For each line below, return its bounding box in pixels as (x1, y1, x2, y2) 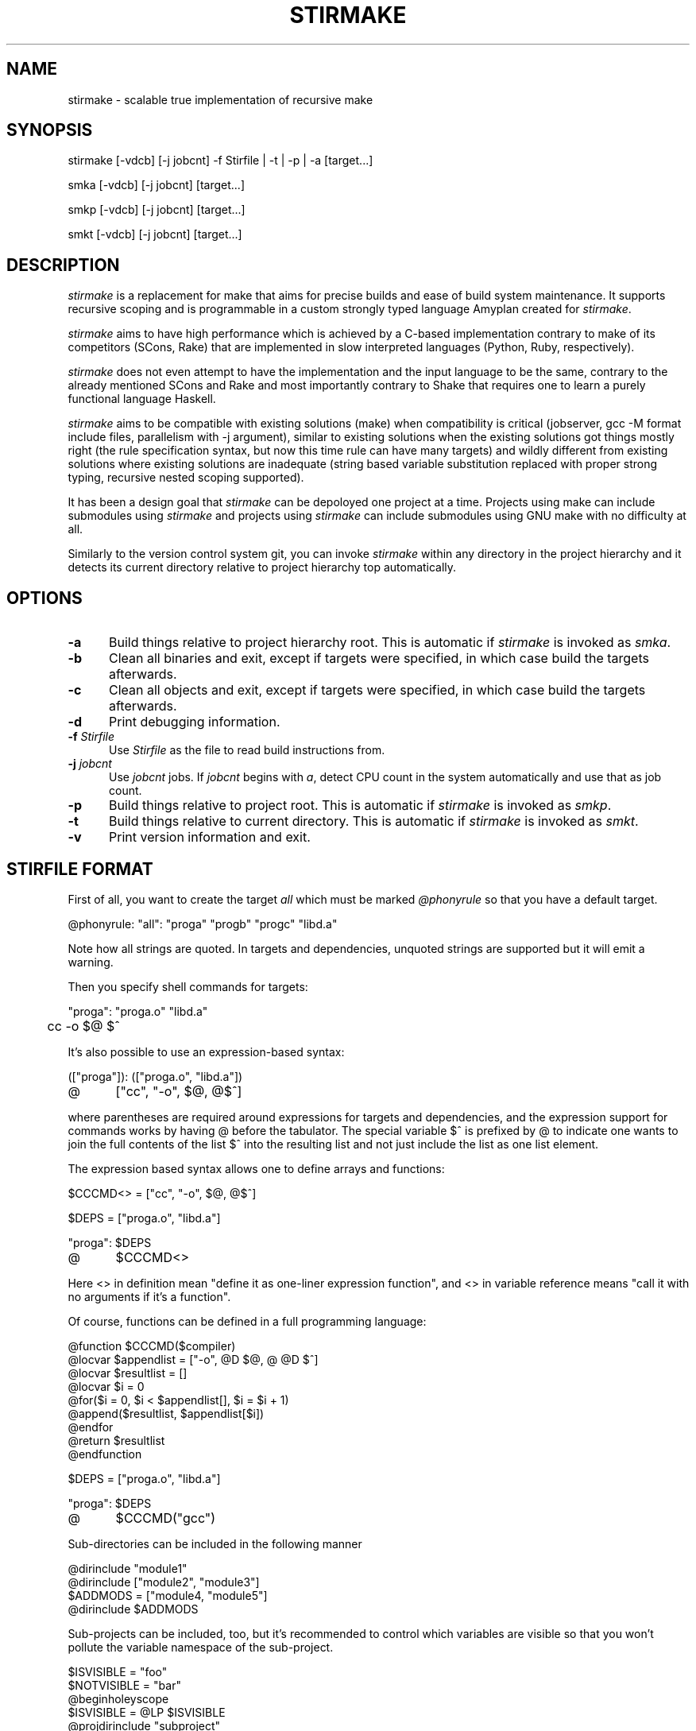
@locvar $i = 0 (68, 1379, 145, 1393)
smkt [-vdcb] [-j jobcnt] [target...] (68, 227, 242, 242)
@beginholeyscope (68, 1691, 169, 1706)
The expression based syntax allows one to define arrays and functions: (68, 1161, 445, 1175)
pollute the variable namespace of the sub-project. (68, 1640, 334, 1654)
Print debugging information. (108, 714, 280, 730)
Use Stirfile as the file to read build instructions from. (109, 743, 385, 757)
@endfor (68, 1419, 114, 1434)
